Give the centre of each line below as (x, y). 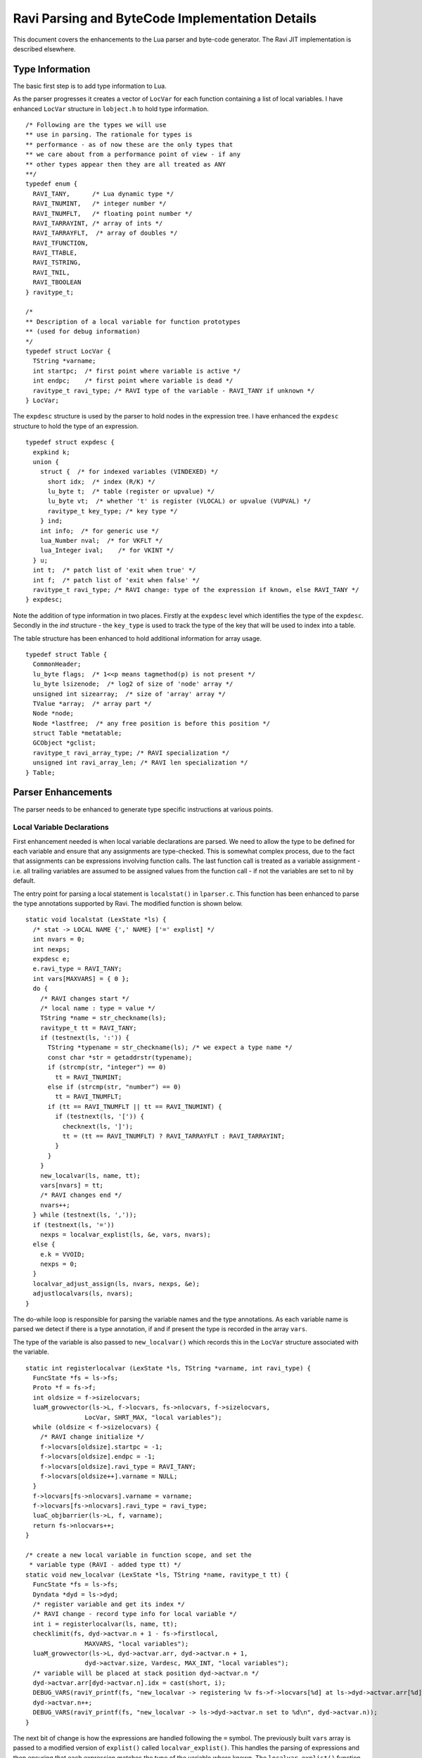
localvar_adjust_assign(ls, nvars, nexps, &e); (116, 1284)
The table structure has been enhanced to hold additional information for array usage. (137, 638)
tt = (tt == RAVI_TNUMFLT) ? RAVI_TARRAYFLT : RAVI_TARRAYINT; (174, 1136)
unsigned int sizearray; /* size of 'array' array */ (129, 694)
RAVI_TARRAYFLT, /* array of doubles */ (105, 233)
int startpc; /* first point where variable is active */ (136, 371)
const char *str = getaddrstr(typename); (120, 1057)
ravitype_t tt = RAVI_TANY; (88, 1028)
